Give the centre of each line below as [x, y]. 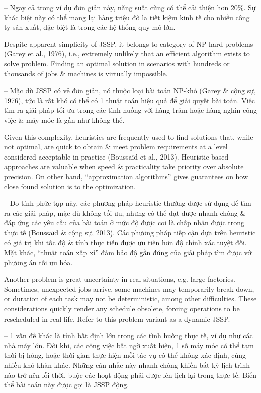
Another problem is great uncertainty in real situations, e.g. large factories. [120, 279]
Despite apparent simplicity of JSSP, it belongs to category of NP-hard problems [129, 44]
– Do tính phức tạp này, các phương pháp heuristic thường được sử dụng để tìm [128, 203]
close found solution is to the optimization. [70, 186]
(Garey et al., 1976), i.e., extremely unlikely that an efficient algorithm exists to [127, 54]
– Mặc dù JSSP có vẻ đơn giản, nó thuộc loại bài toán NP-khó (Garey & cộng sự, [130, 90]
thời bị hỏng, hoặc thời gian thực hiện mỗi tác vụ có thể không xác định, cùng [125, 355]
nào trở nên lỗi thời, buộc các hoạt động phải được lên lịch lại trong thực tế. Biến [130, 375]
